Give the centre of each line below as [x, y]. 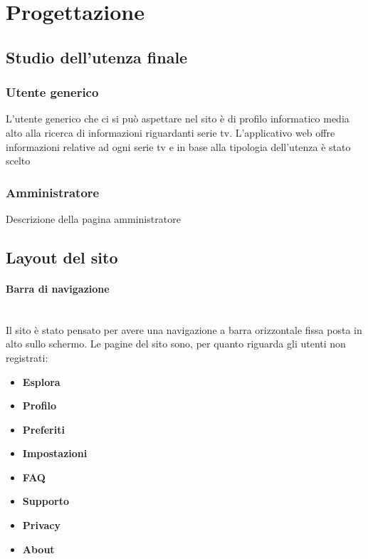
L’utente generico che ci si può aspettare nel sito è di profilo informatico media [178, 119]
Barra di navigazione [58, 288]
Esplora [41, 381]
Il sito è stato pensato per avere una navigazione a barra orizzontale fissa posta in [184, 329]
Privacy [41, 525]
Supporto [46, 501]
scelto [18, 161]
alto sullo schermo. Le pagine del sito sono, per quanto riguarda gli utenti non [176, 344]
